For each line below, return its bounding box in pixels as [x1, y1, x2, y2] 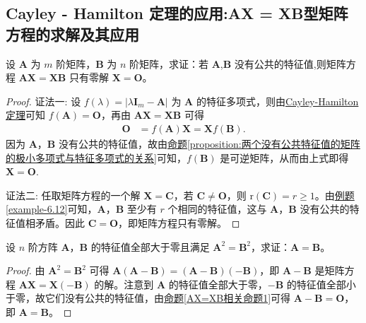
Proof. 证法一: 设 [6, 93, 81, 108]
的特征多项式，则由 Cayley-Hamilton [196, 93, 359, 108]
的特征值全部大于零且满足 [90, 239, 210, 254]
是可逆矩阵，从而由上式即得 [220, 150, 349, 165]
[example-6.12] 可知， [6, 201, 98, 216]
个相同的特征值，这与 [167, 201, 267, 216]
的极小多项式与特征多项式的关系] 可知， [6, 150, 187, 165]
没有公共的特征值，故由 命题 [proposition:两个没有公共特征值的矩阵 [58, 136, 360, 151]
